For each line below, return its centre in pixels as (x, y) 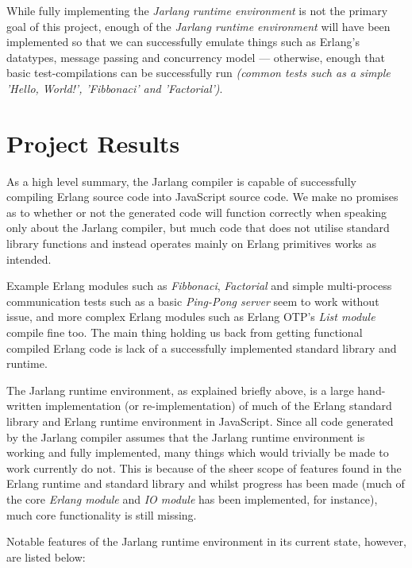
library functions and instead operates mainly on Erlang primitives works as (192, 243)
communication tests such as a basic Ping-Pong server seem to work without (193, 301)
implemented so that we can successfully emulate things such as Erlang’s (183, 42)
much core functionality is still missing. (102, 514)
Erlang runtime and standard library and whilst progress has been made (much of (206, 483)
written (24, 406)
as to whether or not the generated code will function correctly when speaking (197, 212)
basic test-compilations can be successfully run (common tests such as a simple (198, 73)
